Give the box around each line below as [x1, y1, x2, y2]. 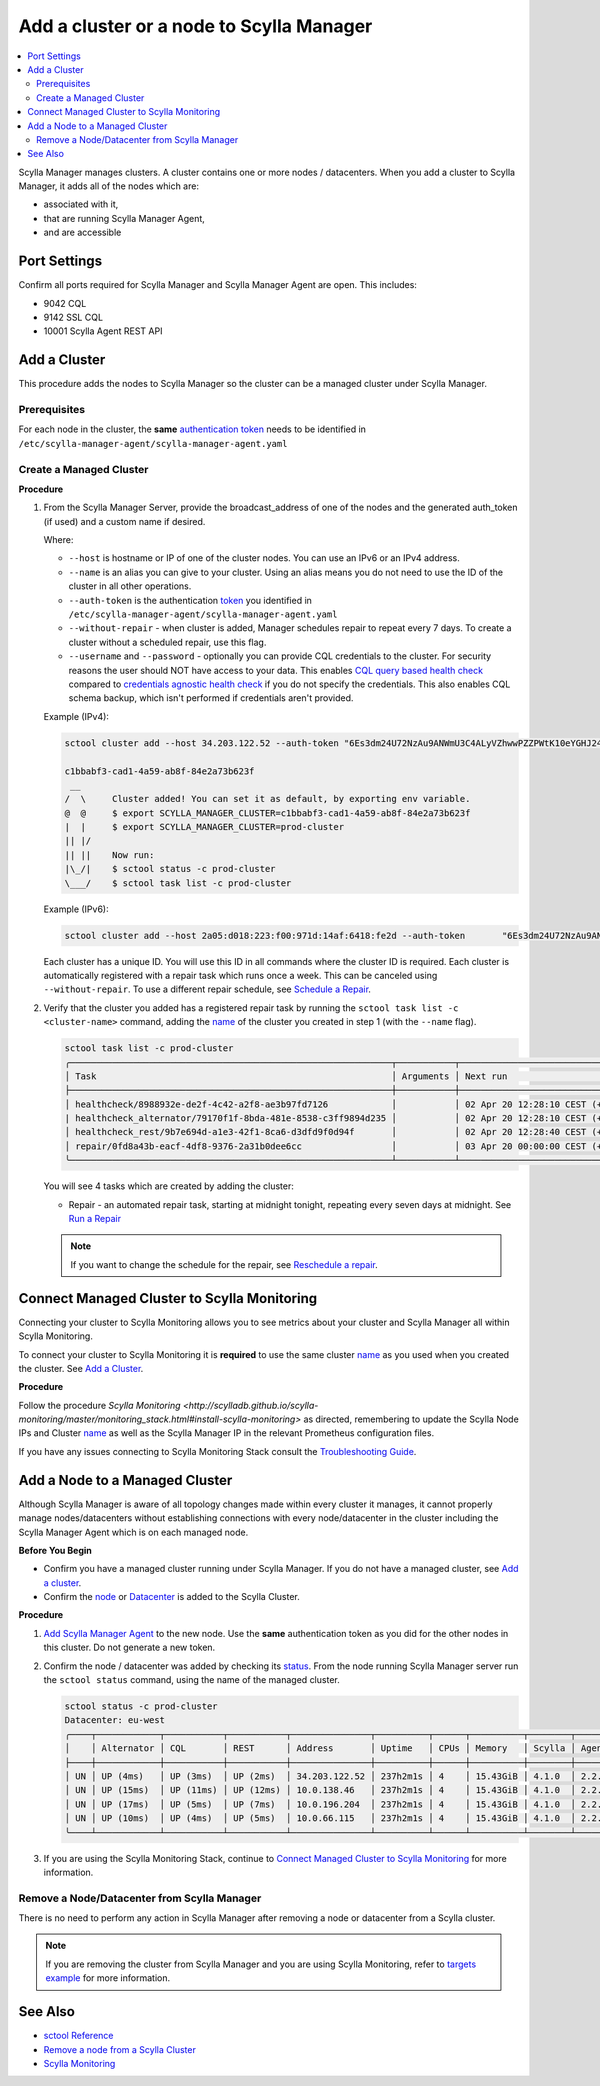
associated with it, [43, 198, 119, 210]
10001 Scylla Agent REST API [43, 325, 163, 337]
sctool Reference [43, 2030, 114, 2042]
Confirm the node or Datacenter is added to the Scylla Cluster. [43, 1591, 300, 1603]
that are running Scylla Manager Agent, [43, 212, 205, 224]
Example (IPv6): [43, 903, 109, 915]
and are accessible [43, 226, 122, 239]
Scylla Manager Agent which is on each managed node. [18, 1526, 249, 1538]
